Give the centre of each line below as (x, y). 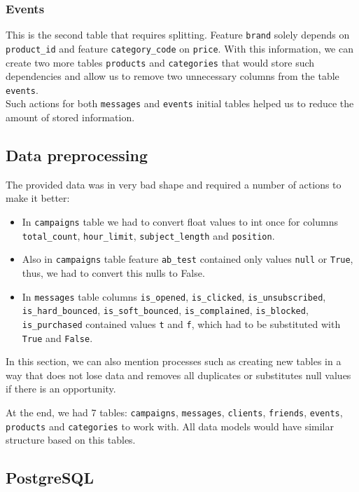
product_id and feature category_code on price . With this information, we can (179, 48)
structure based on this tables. (71, 440)
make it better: (38, 198)
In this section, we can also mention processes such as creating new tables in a (174, 361)
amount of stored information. (70, 117)
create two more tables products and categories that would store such (160, 62)
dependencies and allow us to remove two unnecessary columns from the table (173, 76)
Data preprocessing (77, 155)
